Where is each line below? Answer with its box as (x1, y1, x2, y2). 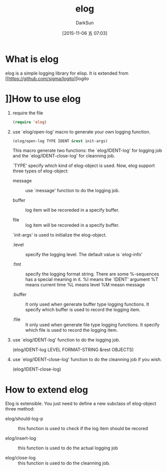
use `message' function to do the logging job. (25, 188, 120, 194)
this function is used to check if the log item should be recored (18, 426, 148, 432)
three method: (5, 406, 35, 412)
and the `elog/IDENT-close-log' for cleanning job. (12, 153, 116, 159)
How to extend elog (5, 384, 88, 395)
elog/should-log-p (5, 416, 43, 422)
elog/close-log (5, 455, 36, 461)
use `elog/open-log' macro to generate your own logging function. (12, 129, 150, 135)
